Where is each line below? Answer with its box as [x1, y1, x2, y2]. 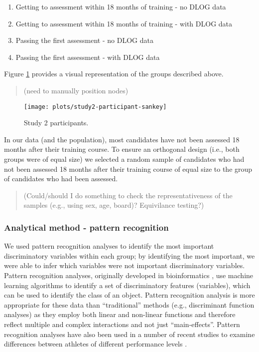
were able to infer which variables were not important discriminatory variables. [4, 260, 245, 271]
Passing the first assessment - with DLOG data [15, 51, 160, 62]
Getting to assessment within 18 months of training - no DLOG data [15, 1, 226, 11]
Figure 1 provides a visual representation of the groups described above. [4, 68, 224, 79]
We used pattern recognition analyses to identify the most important [4, 241, 214, 251]
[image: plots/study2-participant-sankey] [24, 103, 167, 110]
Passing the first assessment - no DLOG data [15, 35, 153, 45]
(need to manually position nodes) [23, 85, 129, 95]
